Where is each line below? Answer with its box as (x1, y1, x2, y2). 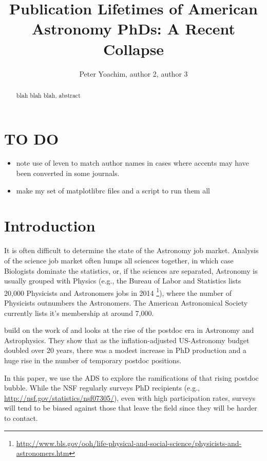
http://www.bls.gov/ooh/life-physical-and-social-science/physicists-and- (16, 437, 242, 448)
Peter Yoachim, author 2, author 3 (79, 68, 188, 79)
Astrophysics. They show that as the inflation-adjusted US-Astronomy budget (4, 334, 250, 345)
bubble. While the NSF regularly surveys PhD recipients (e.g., (4, 382, 200, 393)
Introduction (4, 215, 96, 236)
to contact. (4, 412, 38, 423)
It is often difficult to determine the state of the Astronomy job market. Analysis (4, 245, 259, 256)
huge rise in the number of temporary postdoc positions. (4, 354, 182, 365)
